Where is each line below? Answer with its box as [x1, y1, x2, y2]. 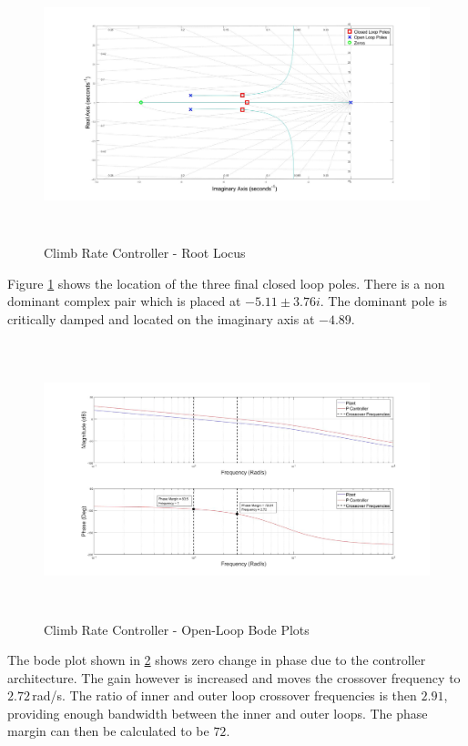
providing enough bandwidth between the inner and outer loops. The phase [7, 703, 428, 722]
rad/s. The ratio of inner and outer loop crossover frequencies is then [32, 686, 417, 705]
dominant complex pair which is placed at [7, 291, 241, 311]
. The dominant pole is [320, 291, 448, 311]
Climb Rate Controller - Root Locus [44, 243, 246, 262]
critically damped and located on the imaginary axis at [7, 309, 315, 328]
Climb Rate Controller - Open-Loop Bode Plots [44, 619, 310, 639]
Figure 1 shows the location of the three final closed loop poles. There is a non [7, 273, 445, 292]
